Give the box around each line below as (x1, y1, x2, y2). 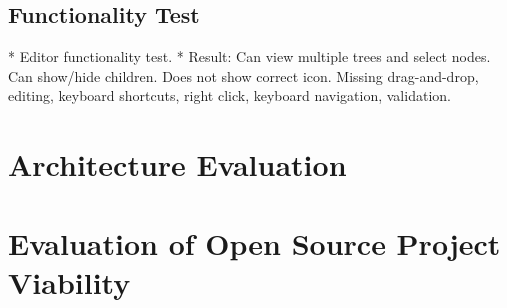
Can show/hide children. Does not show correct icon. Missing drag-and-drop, (8, 65, 479, 86)
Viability (8, 261, 131, 302)
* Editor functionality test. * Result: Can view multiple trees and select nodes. (8, 46, 491, 67)
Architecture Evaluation (8, 144, 347, 185)
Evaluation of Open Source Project (8, 222, 501, 263)
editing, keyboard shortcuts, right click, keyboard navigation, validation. (8, 85, 451, 106)
